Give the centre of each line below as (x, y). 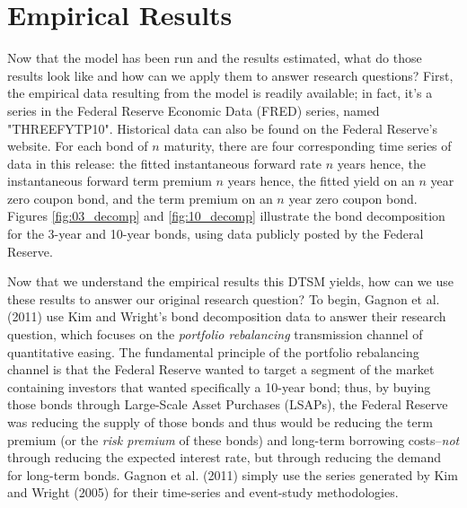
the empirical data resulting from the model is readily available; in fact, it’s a (220, 93)
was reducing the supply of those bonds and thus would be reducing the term (220, 422)
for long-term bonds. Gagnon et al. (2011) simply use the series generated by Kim (233, 474)
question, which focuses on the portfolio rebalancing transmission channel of (215, 334)
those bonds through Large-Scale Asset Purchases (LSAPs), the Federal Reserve (228, 404)
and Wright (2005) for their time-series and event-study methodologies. (203, 492)
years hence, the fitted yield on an (321, 181)
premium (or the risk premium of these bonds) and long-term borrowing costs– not (233, 439)
